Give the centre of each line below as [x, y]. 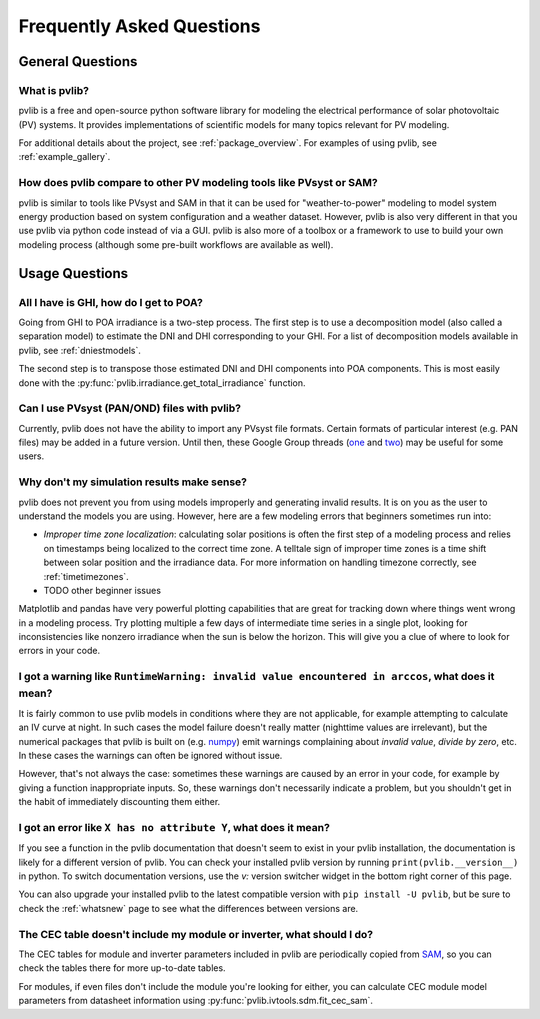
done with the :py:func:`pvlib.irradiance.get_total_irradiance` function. [162, 382]
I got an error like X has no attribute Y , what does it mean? [174, 827]
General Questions [78, 61]
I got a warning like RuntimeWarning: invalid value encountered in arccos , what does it [256, 677]
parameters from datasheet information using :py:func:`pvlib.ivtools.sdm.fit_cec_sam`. [196, 1001]
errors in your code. [59, 651]
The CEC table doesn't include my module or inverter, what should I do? [196, 934]
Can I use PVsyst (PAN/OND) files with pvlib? [130, 408]
